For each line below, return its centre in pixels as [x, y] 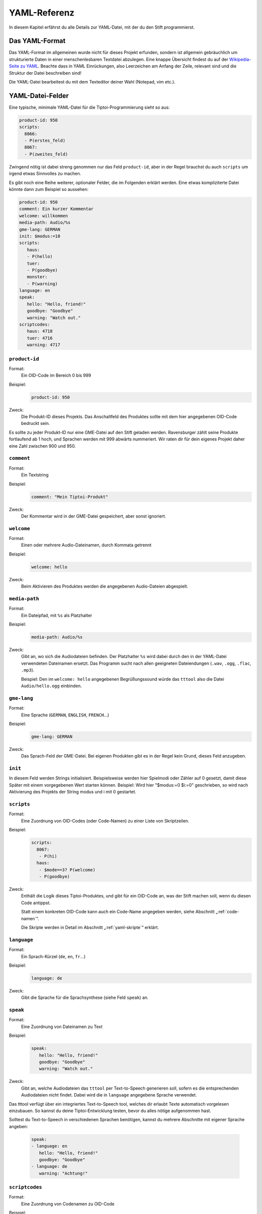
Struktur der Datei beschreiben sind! [45, 73]
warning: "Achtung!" [64, 1173]
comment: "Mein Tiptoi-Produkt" [70, 497]
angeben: [18, 1126]
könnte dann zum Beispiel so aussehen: [49, 189]
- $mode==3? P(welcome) [67, 870]
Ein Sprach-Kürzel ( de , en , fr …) [53, 956]
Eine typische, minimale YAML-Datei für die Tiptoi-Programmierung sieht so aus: [89, 107]
